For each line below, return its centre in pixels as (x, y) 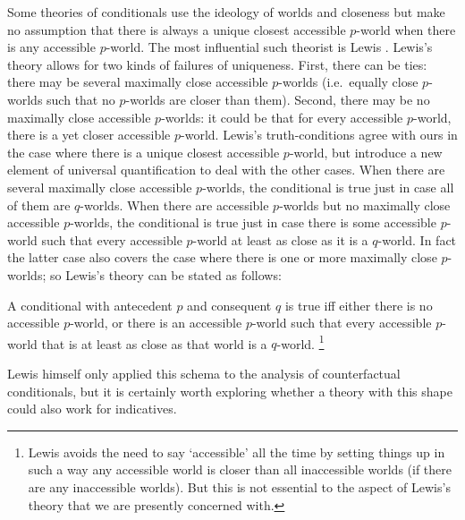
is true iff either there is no (359, 305)
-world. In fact (417, 239)
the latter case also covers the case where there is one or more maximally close (222, 257)
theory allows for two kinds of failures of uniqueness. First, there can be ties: (217, 64)
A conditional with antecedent (90, 305)
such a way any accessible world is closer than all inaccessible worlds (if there (240, 469)
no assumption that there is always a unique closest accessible (177, 29)
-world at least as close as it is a (280, 239)
